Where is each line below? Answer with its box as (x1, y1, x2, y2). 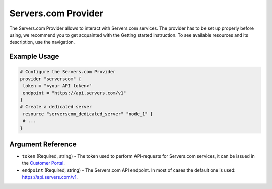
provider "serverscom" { (20, 76, 82, 82)
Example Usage (9, 52, 59, 61)
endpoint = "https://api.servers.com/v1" (23, 90, 126, 96)
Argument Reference (9, 140, 77, 148)
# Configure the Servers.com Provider (20, 69, 116, 75)
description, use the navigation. (9, 39, 75, 45)
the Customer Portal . (22, 160, 65, 166)
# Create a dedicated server (20, 104, 92, 110)
